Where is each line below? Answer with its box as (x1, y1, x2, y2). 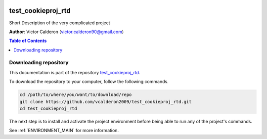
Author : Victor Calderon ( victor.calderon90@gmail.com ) (9, 29, 124, 35)
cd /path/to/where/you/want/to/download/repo (19, 92, 132, 97)
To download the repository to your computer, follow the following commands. (9, 79, 169, 85)
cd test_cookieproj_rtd (19, 105, 78, 111)
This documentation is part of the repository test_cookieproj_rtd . (9, 69, 140, 75)
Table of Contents (9, 38, 47, 44)
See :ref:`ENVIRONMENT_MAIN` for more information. (9, 128, 119, 134)
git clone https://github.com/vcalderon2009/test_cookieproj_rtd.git (19, 99, 192, 104)
